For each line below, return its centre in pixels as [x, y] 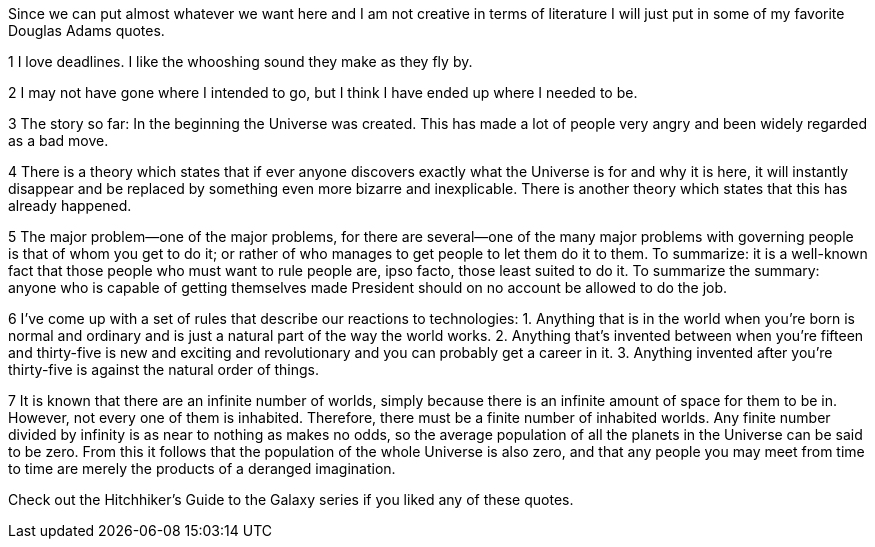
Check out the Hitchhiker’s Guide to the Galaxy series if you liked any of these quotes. [291, 499]
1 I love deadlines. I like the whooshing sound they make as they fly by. [240, 61]
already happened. [70, 205]
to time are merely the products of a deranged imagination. [202, 468]
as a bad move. [58, 140]
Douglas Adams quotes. [86, 30]
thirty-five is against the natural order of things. [164, 369]
